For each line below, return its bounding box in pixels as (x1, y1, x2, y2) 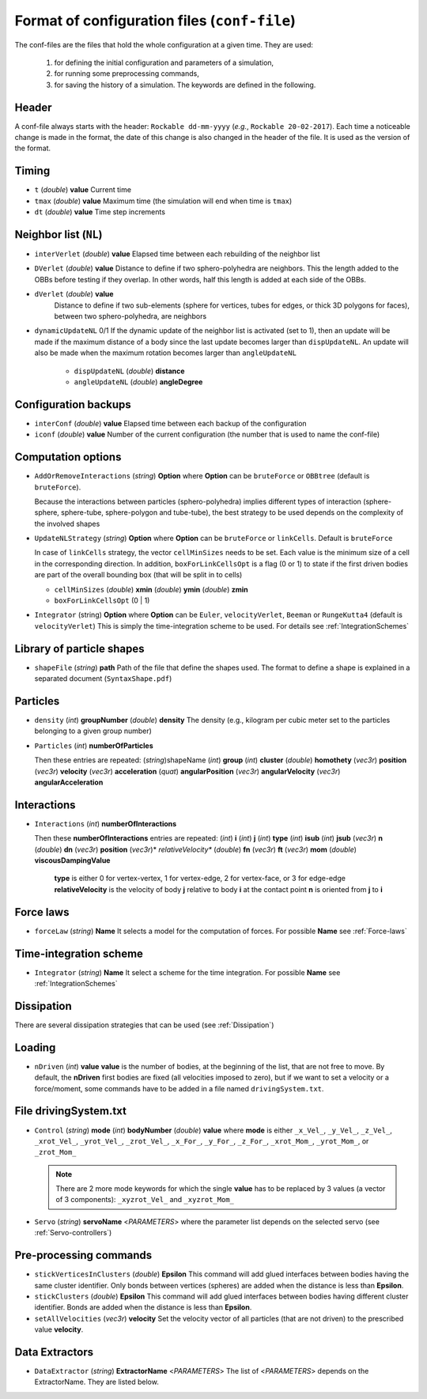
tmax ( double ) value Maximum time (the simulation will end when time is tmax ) (34, 196, 293, 206)
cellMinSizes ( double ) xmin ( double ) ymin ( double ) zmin (54, 584, 248, 594)
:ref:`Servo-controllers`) (34, 1228, 112, 1238)
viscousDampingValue (34, 856, 111, 865)
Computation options (14, 451, 122, 464)
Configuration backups (14, 398, 132, 411)
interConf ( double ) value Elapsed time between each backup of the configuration (34, 418, 308, 428)
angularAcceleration (34, 777, 104, 787)
